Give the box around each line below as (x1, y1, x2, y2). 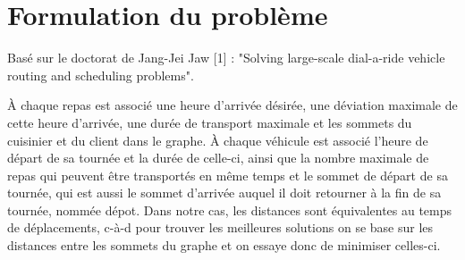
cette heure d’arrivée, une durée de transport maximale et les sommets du (7, 113, 412, 131)
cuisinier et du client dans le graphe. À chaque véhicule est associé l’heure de (7, 130, 428, 149)
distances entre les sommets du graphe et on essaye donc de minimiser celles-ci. (7, 236, 441, 255)
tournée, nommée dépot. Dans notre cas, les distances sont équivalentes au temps (7, 200, 452, 219)
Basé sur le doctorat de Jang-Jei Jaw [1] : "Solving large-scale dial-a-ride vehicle (7, 48, 445, 67)
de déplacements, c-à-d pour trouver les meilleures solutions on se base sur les (7, 218, 434, 237)
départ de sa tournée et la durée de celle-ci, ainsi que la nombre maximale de (7, 148, 429, 167)
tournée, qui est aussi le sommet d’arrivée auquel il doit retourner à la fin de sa (7, 183, 442, 202)
